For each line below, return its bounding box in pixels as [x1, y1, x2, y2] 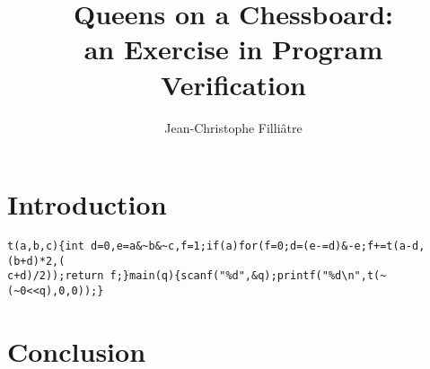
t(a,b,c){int [7, 240, 84, 253]
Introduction [7, 186, 167, 223]
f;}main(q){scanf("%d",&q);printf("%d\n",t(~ [110, 269, 387, 283]
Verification [161, 66, 306, 102]
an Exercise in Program [83, 31, 383, 67]
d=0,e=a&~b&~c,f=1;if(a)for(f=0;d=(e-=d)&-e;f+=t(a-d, [91, 240, 426, 253]
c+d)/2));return [7, 269, 104, 283]
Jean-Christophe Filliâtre [164, 118, 303, 136]
